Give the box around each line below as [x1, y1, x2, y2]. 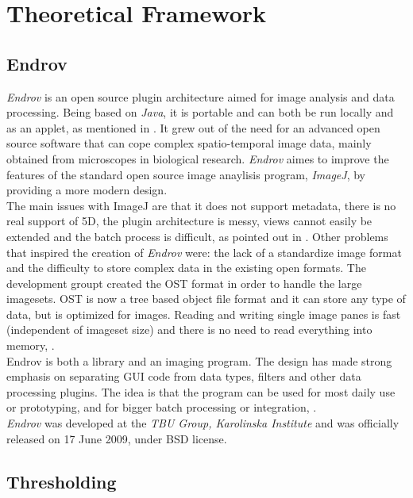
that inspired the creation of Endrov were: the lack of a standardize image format [6, 243, 402, 260]
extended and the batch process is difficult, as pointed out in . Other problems [6, 228, 388, 244]
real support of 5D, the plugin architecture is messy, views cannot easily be [6, 213, 372, 229]
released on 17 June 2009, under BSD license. [6, 430, 227, 446]
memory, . [6, 337, 55, 354]
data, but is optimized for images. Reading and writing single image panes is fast [6, 305, 401, 322]
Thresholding [6, 469, 117, 493]
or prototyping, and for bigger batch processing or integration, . [6, 399, 317, 416]
